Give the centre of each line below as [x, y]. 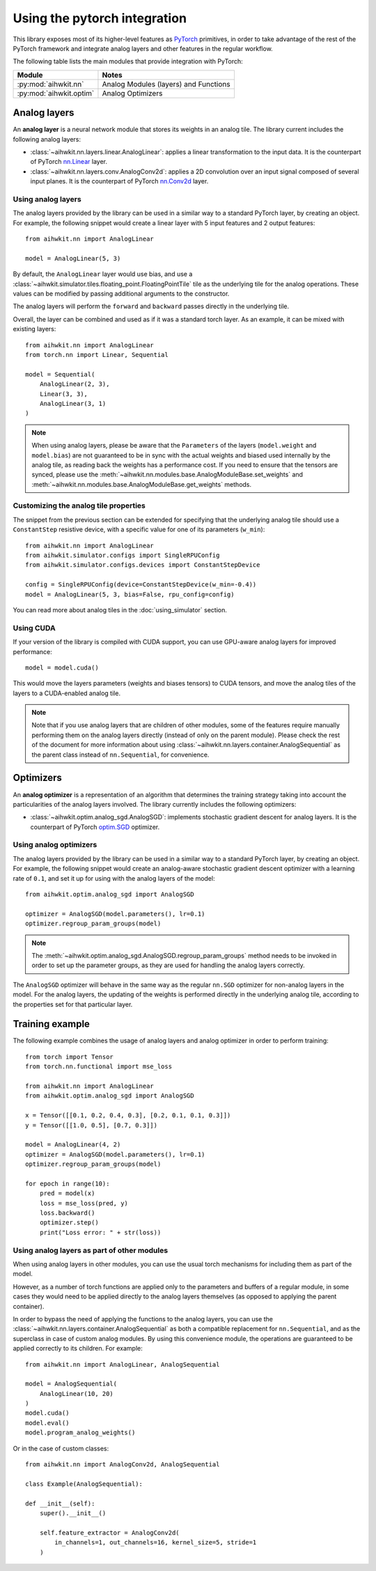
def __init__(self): [60, 1503]
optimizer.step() [69, 1223]
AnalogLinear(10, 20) [77, 1394]
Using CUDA [34, 628]
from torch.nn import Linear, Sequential [97, 355]
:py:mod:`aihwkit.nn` [50, 84]
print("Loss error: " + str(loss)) [100, 1232]
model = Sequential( [60, 374]
